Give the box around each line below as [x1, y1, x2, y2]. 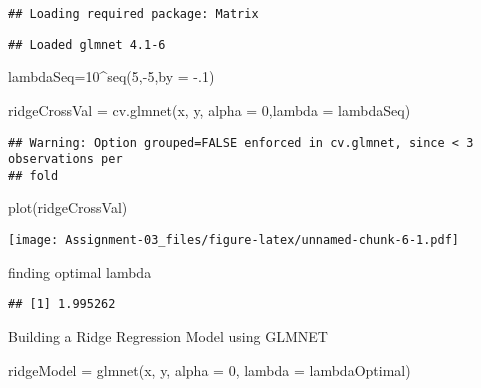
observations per [8, 152, 123, 167]
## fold [8, 168, 59, 183]
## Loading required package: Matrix [8, 7, 259, 21]
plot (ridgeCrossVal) [8, 197, 128, 218]
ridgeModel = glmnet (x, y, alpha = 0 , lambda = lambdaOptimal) [8, 359, 411, 380]
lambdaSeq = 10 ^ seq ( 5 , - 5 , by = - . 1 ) [8, 66, 215, 87]
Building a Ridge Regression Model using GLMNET [8, 325, 328, 346]
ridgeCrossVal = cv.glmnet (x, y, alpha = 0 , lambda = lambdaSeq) [8, 99, 411, 120]
